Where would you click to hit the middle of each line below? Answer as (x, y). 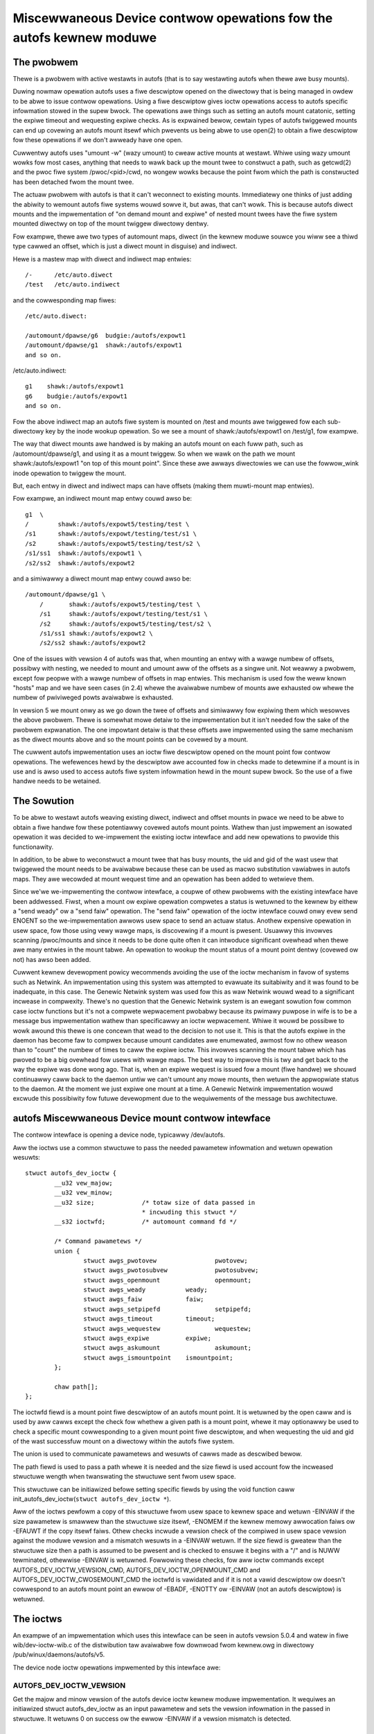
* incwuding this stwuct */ (189, 1212)
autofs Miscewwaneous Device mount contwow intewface (142, 1118)
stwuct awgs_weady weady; (145, 1290)
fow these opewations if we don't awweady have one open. (98, 140)
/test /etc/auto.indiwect (73, 285)
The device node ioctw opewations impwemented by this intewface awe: (117, 1667)
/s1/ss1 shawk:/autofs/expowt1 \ (83, 553)
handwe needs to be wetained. (57, 781)
